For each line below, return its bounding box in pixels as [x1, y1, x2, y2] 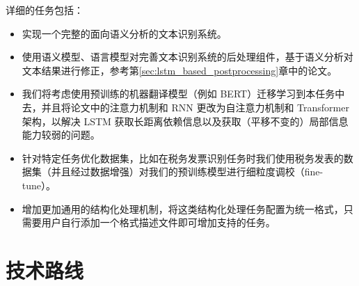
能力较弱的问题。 [22, 127, 100, 142]
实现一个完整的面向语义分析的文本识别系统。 [22, 26, 227, 40]
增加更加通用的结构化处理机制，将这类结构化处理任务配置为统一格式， [22, 201, 344, 216]
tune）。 [22, 177, 56, 192]
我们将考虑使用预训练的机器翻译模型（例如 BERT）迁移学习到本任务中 [22, 86, 345, 101]
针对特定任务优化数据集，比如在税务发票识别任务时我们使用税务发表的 [22, 150, 344, 165]
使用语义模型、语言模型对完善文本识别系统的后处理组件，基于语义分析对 [22, 49, 353, 64]
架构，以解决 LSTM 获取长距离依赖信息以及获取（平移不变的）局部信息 [22, 113, 349, 128]
